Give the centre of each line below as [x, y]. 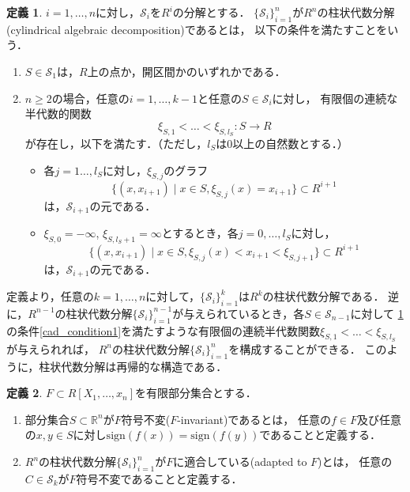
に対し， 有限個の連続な [335, 98]
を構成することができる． [295, 348]
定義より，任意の [50, 296]
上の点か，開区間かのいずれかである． [186, 71]
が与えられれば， [51, 348]
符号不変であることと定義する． [159, 478]
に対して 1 [377, 313]
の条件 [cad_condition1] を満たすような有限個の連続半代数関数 [164, 330]
